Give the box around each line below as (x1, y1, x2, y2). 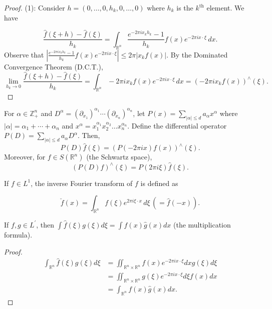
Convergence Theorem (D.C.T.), (4, 61, 103, 71)
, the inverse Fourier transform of (31, 177, 133, 188)
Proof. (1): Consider (4, 2, 65, 12)
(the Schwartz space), (86, 151, 152, 162)
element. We (206, 2, 244, 12)
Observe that (4, 49, 44, 59)
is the (176, 2, 193, 12)
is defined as (140, 177, 178, 188)
